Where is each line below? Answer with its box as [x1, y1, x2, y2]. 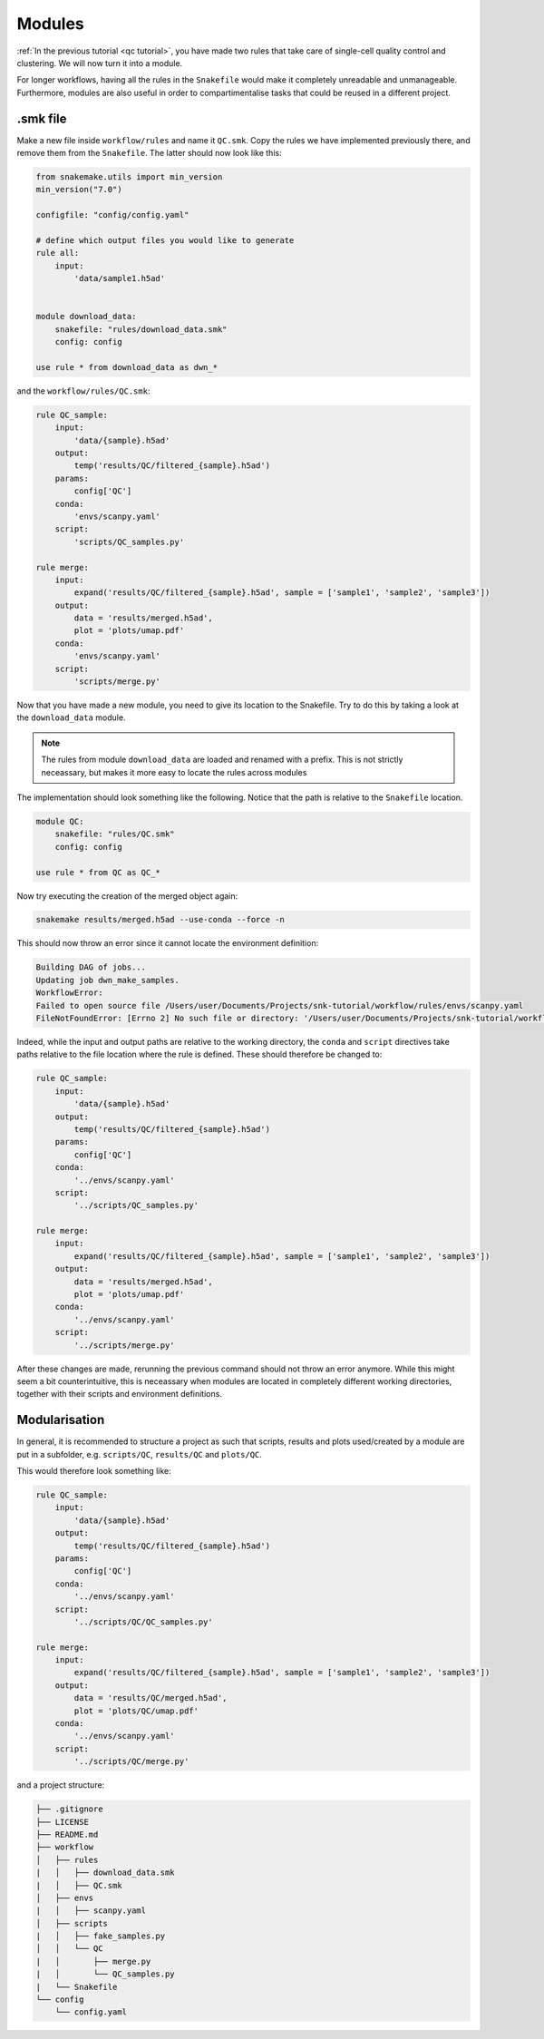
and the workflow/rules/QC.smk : [16, 385, 151, 396]
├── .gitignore [35, 1804, 103, 1814]
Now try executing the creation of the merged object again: [16, 890, 238, 902]
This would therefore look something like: [16, 1466, 171, 1477]
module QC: [35, 816, 84, 826]
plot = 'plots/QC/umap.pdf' [73, 1705, 199, 1716]
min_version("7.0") [35, 184, 122, 195]
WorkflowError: [35, 988, 103, 998]
